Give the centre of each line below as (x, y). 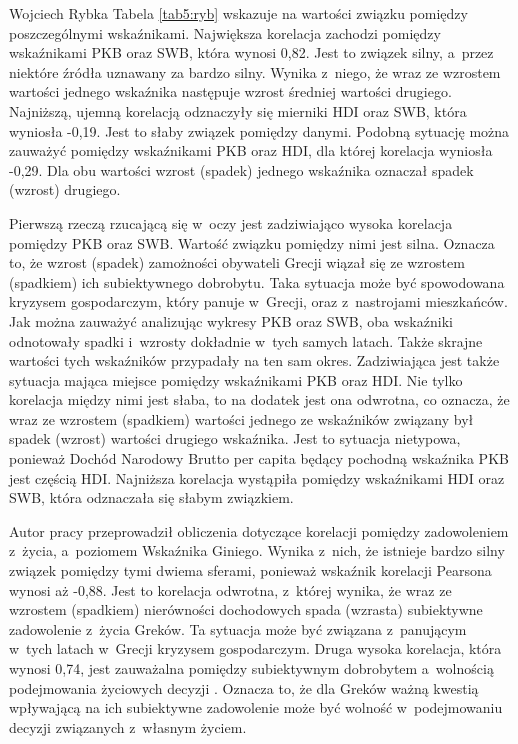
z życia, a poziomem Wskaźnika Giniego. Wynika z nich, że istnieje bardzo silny (257, 550)
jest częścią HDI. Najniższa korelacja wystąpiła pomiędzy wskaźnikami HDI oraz (257, 477)
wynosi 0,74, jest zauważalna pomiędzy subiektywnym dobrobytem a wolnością (251, 668)
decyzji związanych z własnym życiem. (128, 726)
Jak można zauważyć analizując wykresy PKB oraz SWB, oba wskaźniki (231, 320)
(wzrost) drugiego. (65, 189)
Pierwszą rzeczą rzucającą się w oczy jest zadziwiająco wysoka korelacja (231, 222)
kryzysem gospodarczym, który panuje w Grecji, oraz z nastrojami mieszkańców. (258, 301)
